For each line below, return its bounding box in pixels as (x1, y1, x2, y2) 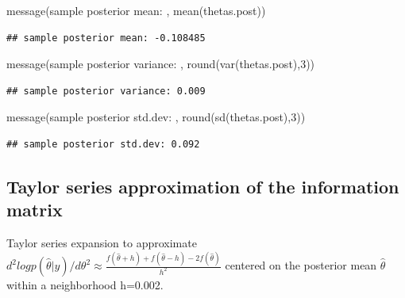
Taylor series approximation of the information (6, 174, 399, 198)
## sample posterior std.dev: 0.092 (6, 138, 200, 150)
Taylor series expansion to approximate (6, 235, 197, 251)
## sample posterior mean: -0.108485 (6, 32, 206, 44)
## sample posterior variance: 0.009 (6, 85, 206, 97)
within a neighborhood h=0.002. (6, 277, 164, 293)
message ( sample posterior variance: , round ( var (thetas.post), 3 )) (6, 55, 315, 72)
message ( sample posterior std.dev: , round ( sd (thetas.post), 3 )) (6, 109, 306, 125)
